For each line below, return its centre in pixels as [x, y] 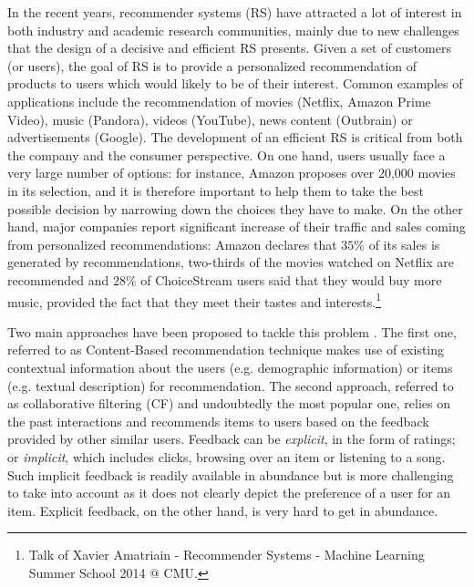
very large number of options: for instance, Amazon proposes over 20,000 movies [232, 173]
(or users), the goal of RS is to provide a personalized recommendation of [212, 65]
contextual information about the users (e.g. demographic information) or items [230, 367]
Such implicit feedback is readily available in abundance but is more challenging [231, 474]
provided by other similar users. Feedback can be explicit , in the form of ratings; [232, 439]
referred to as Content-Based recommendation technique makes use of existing [226, 350]
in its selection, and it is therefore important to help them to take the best [216, 190]
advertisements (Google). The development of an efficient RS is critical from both [235, 137]
